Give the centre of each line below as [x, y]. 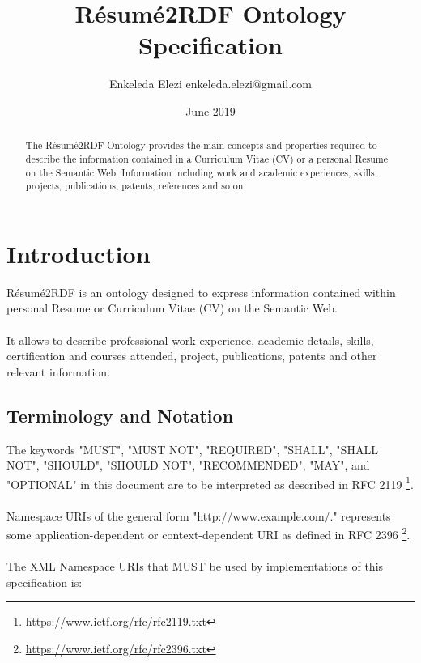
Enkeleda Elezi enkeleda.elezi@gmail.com [210, 84]
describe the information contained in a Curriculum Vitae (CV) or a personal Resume [206, 158]
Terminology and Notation [120, 415]
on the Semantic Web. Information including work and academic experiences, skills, [202, 172]
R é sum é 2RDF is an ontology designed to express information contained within [201, 292]
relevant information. [59, 371]
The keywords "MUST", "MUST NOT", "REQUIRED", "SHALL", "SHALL [192, 449]
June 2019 [210, 110]
